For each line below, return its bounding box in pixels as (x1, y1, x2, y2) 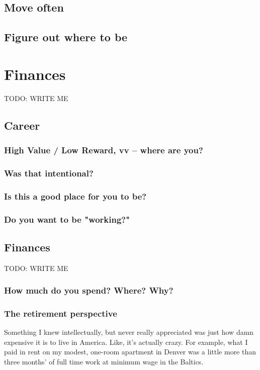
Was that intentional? (4, 166, 94, 179)
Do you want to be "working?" (4, 213, 130, 225)
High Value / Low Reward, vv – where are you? (4, 143, 203, 156)
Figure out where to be (4, 29, 128, 45)
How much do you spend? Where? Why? (4, 284, 174, 297)
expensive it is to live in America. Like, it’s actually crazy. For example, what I (4, 336, 248, 347)
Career (4, 117, 40, 133)
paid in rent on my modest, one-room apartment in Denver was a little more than (4, 346, 256, 357)
